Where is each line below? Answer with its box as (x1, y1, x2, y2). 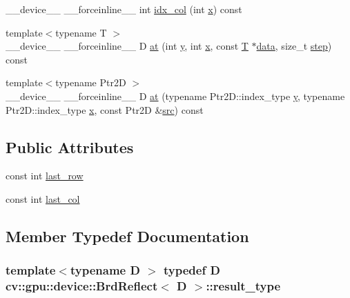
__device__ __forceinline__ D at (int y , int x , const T (6, 39, 249, 53)
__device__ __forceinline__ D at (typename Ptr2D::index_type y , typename (6, 88, 345, 103)
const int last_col (6, 191, 80, 206)
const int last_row (6, 168, 84, 183)
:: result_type (206, 277, 281, 295)
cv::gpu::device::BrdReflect (6, 277, 158, 295)
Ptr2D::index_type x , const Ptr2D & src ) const (6, 102, 204, 117)
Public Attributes (6, 136, 134, 157)
